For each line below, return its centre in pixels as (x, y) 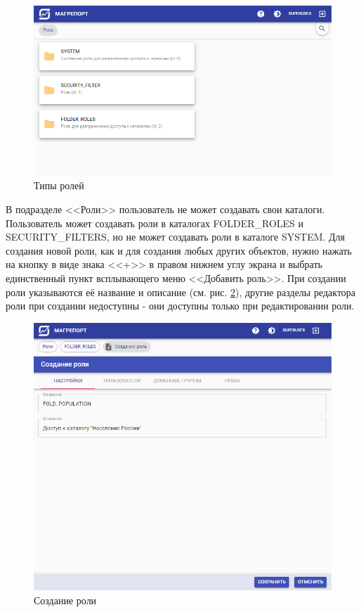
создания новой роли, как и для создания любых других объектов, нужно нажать (179, 250)
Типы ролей (59, 185)
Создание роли (65, 600)
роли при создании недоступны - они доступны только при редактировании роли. (180, 306)
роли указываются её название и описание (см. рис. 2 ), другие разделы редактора (181, 292)
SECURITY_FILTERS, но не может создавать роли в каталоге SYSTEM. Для (176, 237)
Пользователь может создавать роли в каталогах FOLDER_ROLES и (155, 223)
